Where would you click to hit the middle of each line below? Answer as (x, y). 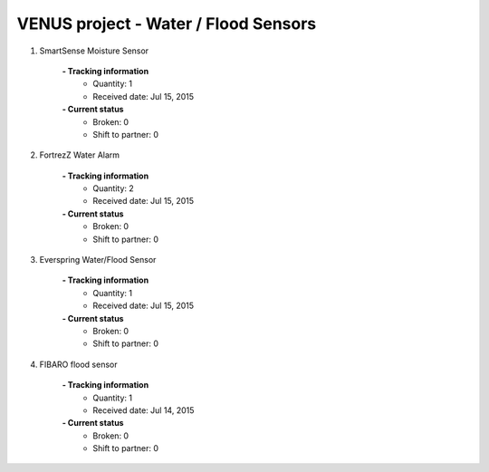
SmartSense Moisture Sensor (94, 51)
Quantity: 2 (114, 188)
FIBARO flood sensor (78, 364)
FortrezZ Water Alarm (80, 155)
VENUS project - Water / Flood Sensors (167, 24)
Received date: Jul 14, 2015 (144, 410)
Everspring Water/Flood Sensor (98, 260)
